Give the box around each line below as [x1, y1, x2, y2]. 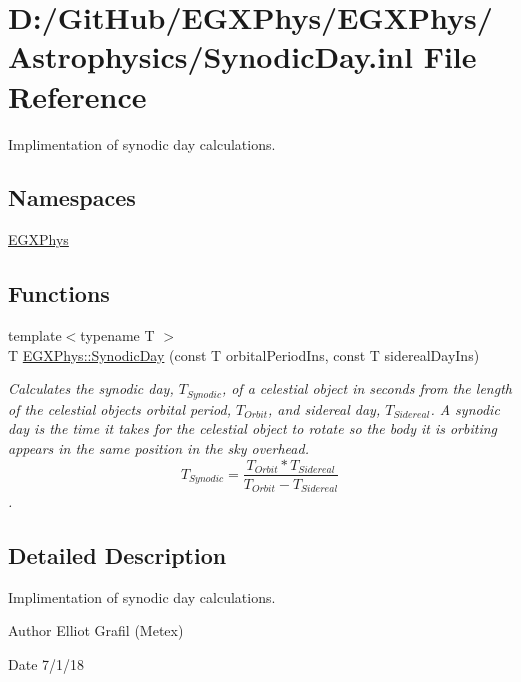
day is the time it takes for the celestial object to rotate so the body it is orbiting [8, 418, 497, 439]
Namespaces [8, 182, 136, 213]
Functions [8, 278, 110, 309]
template [8, 325, 62, 346]
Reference [8, 75, 147, 116]
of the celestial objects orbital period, [8, 398, 231, 419]
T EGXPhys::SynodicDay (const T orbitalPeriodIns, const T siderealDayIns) [8, 344, 480, 365]
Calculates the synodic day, [8, 378, 174, 399]
